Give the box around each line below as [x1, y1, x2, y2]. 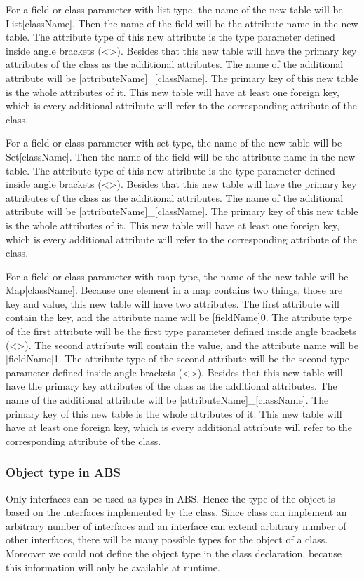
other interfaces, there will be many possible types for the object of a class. [6, 532, 328, 547]
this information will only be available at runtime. [6, 559, 220, 574]
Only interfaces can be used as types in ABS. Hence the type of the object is [6, 491, 335, 505]
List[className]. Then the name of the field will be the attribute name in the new [6, 15, 358, 30]
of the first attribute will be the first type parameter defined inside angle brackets [6, 324, 356, 339]
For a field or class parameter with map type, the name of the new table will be [6, 268, 349, 283]
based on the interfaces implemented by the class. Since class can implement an [6, 505, 347, 519]
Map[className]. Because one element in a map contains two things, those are [6, 282, 343, 297]
